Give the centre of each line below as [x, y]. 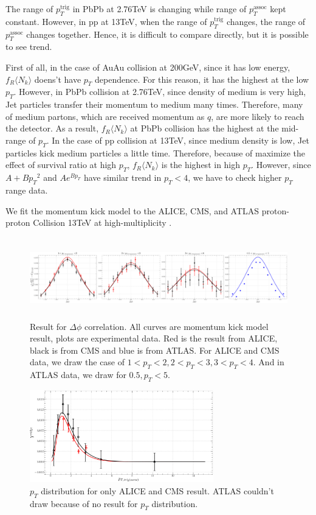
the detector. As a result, [52, 128]
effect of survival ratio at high [61, 165]
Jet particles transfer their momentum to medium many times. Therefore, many [154, 104]
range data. [27, 190]
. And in [269, 362]
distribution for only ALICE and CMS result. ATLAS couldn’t [157, 490]
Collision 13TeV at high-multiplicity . [102, 222]
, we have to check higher [235, 177]
